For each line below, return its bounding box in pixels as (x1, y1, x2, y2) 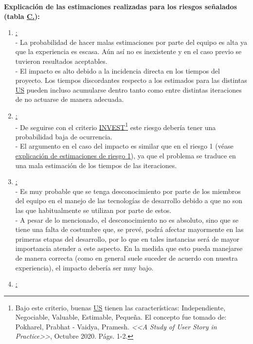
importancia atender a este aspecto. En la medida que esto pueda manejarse (15, 243, 243, 253)
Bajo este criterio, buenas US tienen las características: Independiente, (15, 302, 226, 312)
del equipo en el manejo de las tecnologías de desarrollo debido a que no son (15, 195, 243, 206)
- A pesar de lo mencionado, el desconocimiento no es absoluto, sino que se (15, 214, 238, 225)
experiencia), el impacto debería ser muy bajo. (15, 262, 154, 272)
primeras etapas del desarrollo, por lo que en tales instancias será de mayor (15, 233, 239, 244)
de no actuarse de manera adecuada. (15, 94, 124, 104)
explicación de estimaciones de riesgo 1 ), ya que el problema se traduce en (15, 150, 236, 160)
